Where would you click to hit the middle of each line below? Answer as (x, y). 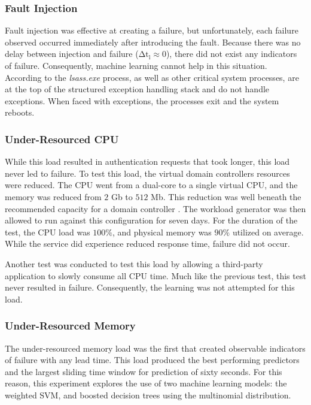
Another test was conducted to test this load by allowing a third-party (134, 263)
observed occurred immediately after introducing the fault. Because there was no (153, 42)
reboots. (20, 112)
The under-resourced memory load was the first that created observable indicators (155, 348)
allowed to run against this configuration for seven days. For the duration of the (151, 220)
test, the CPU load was (48, 232)
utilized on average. (268, 232)
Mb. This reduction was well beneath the (226, 196)
